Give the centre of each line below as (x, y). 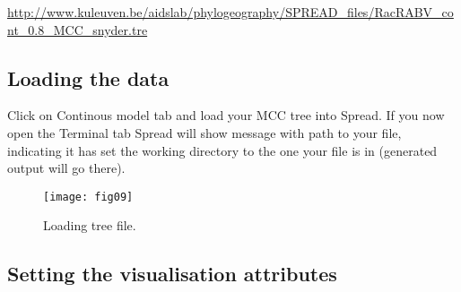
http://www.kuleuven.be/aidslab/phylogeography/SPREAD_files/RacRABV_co (230, 12)
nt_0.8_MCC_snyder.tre (78, 29)
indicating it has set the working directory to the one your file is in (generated (222, 150)
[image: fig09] (88, 197)
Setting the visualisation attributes (172, 274)
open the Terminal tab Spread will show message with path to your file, (204, 132)
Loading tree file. (90, 225)
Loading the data (88, 77)
